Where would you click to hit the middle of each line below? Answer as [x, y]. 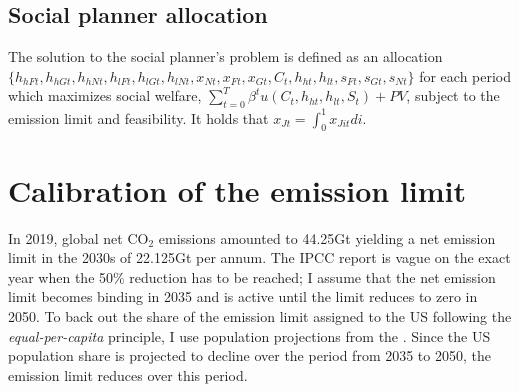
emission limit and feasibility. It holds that [138, 117]
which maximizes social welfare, [105, 95]
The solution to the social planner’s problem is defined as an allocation [225, 56]
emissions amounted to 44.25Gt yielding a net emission [327, 237]
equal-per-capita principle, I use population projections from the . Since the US [249, 335]
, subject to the [453, 95]
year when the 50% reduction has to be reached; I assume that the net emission [252, 276]
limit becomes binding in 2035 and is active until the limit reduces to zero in [243, 296]
